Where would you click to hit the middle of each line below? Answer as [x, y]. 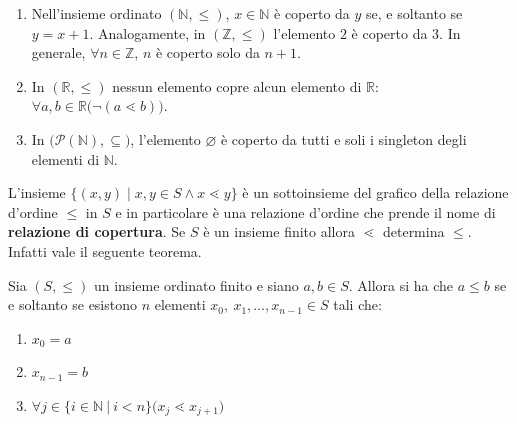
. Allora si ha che [401, 284]
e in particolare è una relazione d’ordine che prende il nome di [305, 211]
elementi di [65, 158]
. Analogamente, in [147, 32]
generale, [58, 52]
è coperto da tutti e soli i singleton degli [343, 138]
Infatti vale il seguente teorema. [105, 250]
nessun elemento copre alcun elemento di [237, 85]
